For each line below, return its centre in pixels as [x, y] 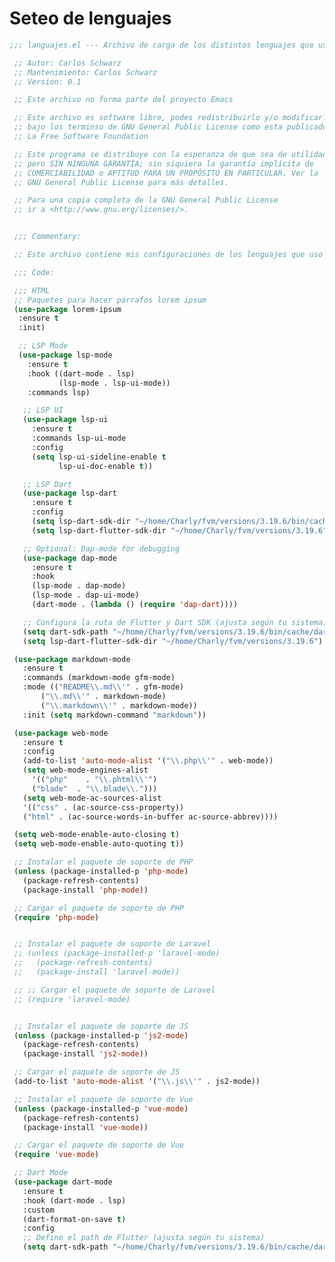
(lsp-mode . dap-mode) [79, 586]
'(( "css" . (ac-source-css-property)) [103, 807]
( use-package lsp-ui [65, 420]
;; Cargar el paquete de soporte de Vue [99, 1145]
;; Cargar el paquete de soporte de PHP [99, 908]
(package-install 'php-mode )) [85, 890]
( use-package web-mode [61, 733]
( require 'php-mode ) [56, 917]
